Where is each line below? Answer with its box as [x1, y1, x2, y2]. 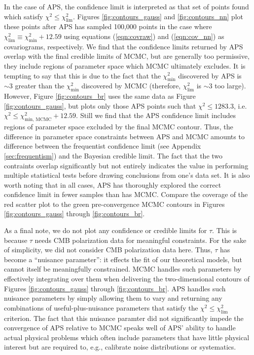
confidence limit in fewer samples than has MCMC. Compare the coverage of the [4, 189, 248, 199]
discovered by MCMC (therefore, [81, 80, 181, 91]
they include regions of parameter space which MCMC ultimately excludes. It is [4, 60, 246, 71]
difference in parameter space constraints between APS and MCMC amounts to [4, 131, 245, 141]
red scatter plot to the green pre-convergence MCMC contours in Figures [4, 198, 225, 209]
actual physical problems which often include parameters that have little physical [4, 332, 250, 342]
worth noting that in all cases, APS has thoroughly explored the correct [4, 179, 221, 190]
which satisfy [4, 11, 43, 21]
